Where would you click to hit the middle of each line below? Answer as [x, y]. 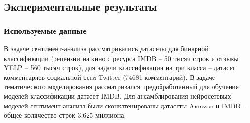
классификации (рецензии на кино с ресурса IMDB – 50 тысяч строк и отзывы [121, 58]
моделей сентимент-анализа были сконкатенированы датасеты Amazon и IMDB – [125, 105]
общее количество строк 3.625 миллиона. [65, 115]
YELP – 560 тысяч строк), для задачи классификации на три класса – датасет [120, 68]
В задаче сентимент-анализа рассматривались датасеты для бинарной [106, 48]
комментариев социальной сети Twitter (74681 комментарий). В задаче [109, 77]
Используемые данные [45, 30]
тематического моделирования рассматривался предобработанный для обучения [122, 86]
